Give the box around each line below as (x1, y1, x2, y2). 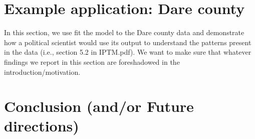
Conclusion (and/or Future (4, 96, 194, 116)
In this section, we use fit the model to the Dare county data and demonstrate (4, 27, 244, 38)
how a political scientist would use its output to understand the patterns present (4, 37, 251, 47)
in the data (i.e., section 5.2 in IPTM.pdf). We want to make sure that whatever (4, 47, 251, 57)
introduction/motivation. (4, 66, 81, 77)
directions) (4, 115, 79, 136)
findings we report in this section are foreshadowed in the (4, 56, 180, 67)
